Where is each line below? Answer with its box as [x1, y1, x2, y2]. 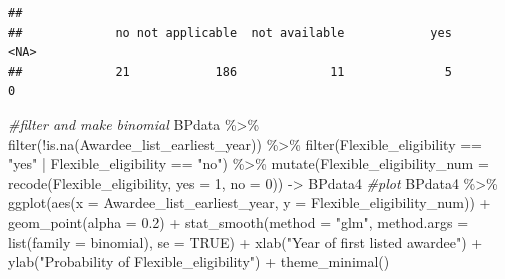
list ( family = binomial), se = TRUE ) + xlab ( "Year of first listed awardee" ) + [8, 231, 483, 252]
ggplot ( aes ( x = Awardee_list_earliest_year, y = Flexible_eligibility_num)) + [8, 192, 491, 213]
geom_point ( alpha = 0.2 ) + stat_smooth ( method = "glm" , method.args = [8, 211, 469, 232]
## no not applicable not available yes [8, 25, 452, 40]
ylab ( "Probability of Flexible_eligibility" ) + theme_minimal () [8, 251, 390, 272]
